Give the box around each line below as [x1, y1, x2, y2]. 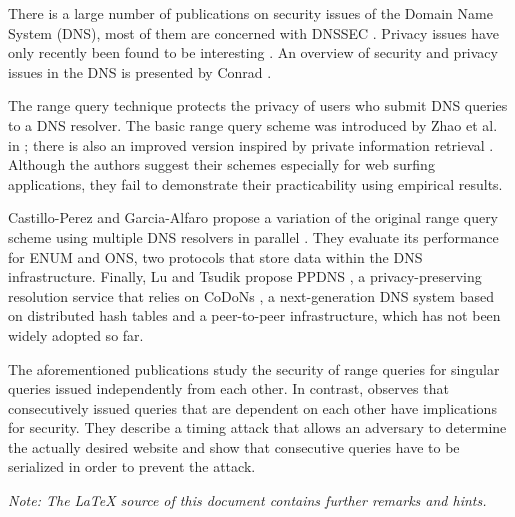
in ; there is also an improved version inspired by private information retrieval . [8, 134, 494, 155]
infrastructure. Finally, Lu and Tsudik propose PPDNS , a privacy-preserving [8, 266, 482, 287]
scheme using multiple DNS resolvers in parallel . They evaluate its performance [8, 226, 499, 247]
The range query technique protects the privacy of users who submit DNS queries [8, 95, 508, 116]
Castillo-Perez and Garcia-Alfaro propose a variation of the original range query [8, 207, 499, 228]
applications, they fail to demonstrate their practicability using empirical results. [8, 173, 503, 194]
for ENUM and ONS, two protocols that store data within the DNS [8, 246, 423, 267]
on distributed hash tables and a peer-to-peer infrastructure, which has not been [8, 305, 501, 326]
